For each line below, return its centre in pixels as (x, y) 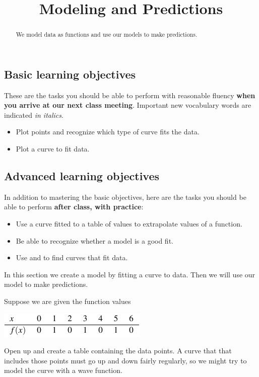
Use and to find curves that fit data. (72, 257)
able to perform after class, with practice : (74, 207)
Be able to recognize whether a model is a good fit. (94, 240)
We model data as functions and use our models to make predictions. (107, 34)
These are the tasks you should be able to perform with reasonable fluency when (130, 95)
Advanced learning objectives (82, 176)
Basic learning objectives (70, 74)
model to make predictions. (46, 284)
